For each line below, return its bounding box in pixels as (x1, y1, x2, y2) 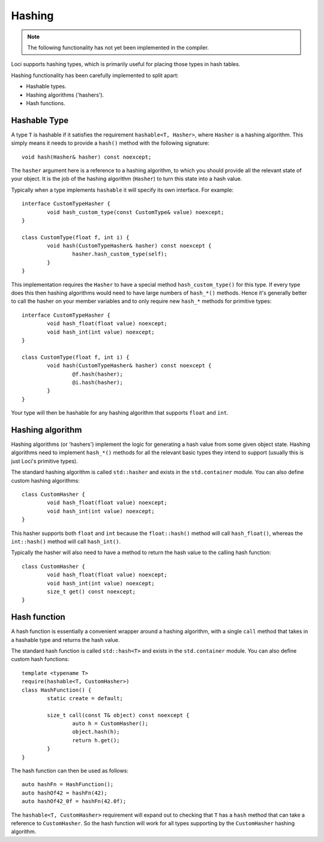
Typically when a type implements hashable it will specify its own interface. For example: (11, 186, 234, 194)
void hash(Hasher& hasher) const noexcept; (22, 153, 152, 160)
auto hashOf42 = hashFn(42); (22, 789, 107, 796)
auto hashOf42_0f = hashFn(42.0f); (22, 798, 127, 805)
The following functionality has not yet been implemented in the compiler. (27, 44, 209, 51)
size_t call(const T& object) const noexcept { (47, 712, 190, 718)
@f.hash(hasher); (72, 370, 123, 377)
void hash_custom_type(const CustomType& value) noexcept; (47, 209, 224, 216)
